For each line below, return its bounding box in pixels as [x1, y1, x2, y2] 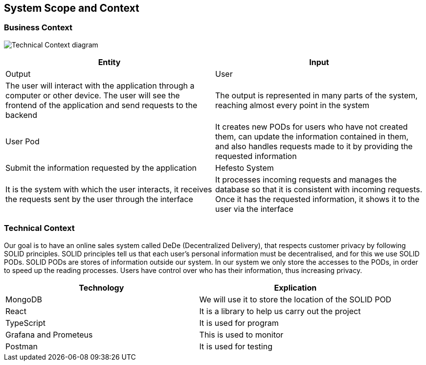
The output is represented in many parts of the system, [215, 90, 418, 100]
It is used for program [199, 318, 279, 328]
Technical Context [4, 223, 75, 233]
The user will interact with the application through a [5, 80, 195, 91]
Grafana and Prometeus [5, 329, 93, 340]
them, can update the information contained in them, [215, 131, 409, 141]
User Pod [5, 136, 40, 146]
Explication [274, 282, 317, 293]
